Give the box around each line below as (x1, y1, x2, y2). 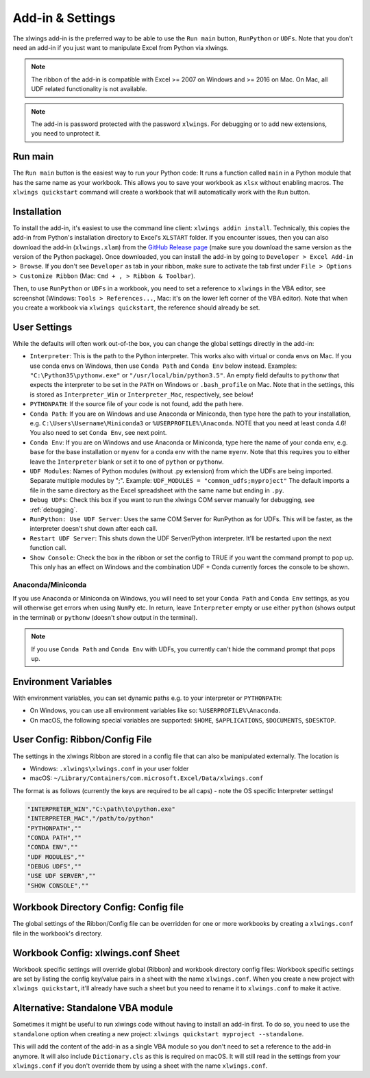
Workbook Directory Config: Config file (12, 901, 184, 914)
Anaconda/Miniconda (12, 579, 87, 589)
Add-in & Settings (12, 10, 116, 25)
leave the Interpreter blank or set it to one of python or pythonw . (29, 457, 224, 466)
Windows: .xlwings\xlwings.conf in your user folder (29, 764, 189, 773)
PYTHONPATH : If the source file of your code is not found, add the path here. (29, 400, 244, 408)
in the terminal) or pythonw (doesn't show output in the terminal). (12, 613, 198, 621)
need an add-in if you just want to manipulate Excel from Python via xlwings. (12, 43, 229, 51)
